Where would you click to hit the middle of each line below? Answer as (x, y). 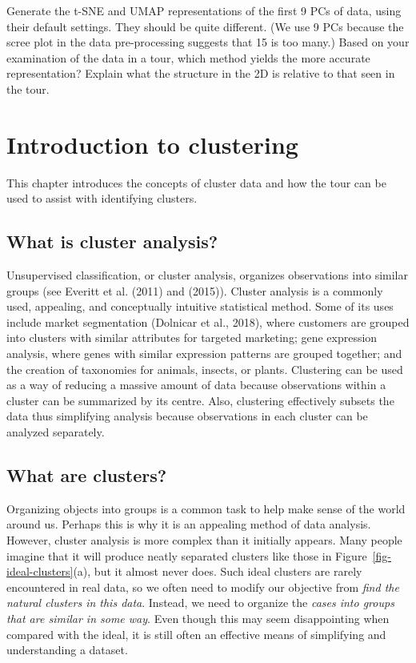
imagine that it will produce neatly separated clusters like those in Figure (187, 555)
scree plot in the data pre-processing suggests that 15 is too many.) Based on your (208, 42)
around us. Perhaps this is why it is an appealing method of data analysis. (189, 524)
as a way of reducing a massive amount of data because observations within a (196, 385)
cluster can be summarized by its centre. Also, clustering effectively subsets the (200, 400)
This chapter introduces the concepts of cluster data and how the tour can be (196, 182)
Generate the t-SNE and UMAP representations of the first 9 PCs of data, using (204, 10)
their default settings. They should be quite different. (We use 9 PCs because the (205, 26)
